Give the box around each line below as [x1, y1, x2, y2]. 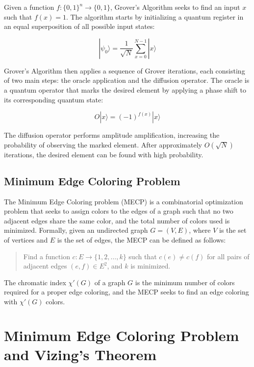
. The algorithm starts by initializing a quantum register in [66, 11, 244, 22]
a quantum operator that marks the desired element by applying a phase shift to [4, 84, 246, 95]
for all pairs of [207, 251, 250, 261]
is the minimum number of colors [135, 277, 235, 287]
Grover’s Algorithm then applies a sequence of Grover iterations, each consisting [4, 65, 245, 75]
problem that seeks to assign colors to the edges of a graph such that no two [4, 206, 233, 216]
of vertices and [4, 234, 48, 245]
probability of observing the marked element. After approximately [4, 139, 202, 149]
